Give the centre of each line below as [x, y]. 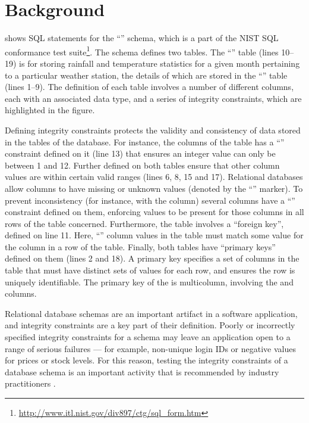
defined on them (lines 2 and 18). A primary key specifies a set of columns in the [152, 258]
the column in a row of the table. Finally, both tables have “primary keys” [140, 246]
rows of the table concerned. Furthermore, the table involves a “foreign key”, [144, 223]
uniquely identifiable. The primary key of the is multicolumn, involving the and [149, 282]
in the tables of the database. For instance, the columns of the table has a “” [145, 141]
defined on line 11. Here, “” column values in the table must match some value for [154, 235]
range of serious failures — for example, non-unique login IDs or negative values [150, 348]
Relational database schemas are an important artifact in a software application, [151, 313]
